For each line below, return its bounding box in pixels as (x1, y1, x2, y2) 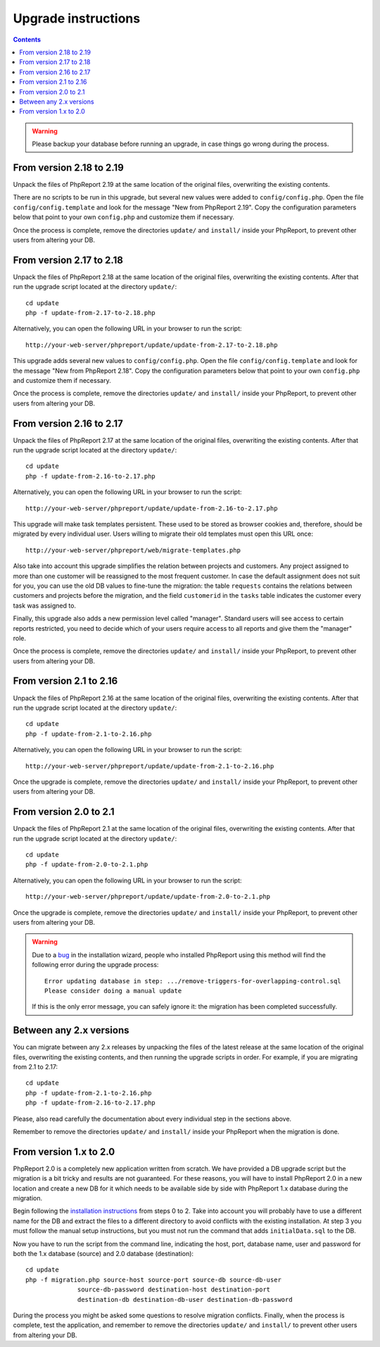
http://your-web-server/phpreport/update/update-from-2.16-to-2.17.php (25, 504, 278, 512)
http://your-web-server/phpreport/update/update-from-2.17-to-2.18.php (25, 340, 278, 349)
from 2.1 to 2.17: (13, 1062, 58, 1071)
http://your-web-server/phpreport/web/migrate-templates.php (25, 546, 241, 554)
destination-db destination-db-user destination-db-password (77, 1296, 293, 1303)
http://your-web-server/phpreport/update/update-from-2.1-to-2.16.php (25, 762, 274, 770)
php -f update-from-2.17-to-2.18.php (25, 309, 156, 316)
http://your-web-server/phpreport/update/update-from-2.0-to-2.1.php (25, 892, 271, 901)
